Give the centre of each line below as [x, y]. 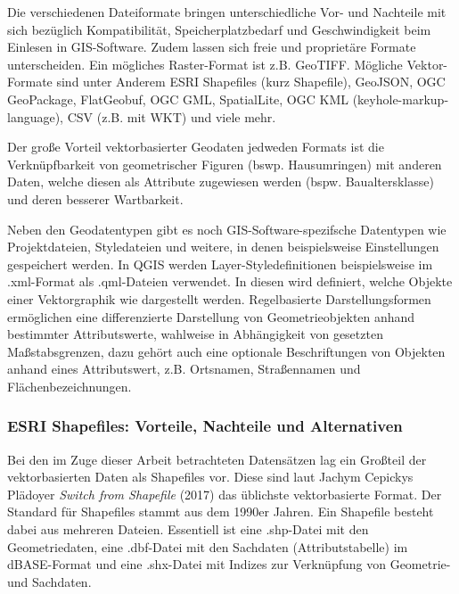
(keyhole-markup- [401, 99]
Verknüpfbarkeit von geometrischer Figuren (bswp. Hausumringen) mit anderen [225, 164]
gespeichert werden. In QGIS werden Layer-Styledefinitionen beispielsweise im [220, 264]
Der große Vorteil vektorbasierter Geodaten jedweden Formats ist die [196, 147]
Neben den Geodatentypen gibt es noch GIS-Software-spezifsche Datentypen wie [227, 229]
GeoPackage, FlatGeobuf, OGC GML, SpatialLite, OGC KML [178, 99]
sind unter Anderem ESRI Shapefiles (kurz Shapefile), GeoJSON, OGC [251, 82]
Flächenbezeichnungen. [70, 386]
